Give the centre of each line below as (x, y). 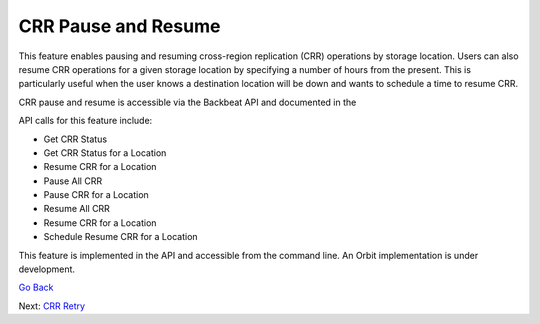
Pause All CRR (73, 181)
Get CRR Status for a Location (105, 152)
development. (46, 269)
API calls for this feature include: (85, 121)
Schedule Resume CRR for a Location (121, 237)
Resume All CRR (76, 209)
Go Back (36, 287)
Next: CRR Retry (51, 306)
